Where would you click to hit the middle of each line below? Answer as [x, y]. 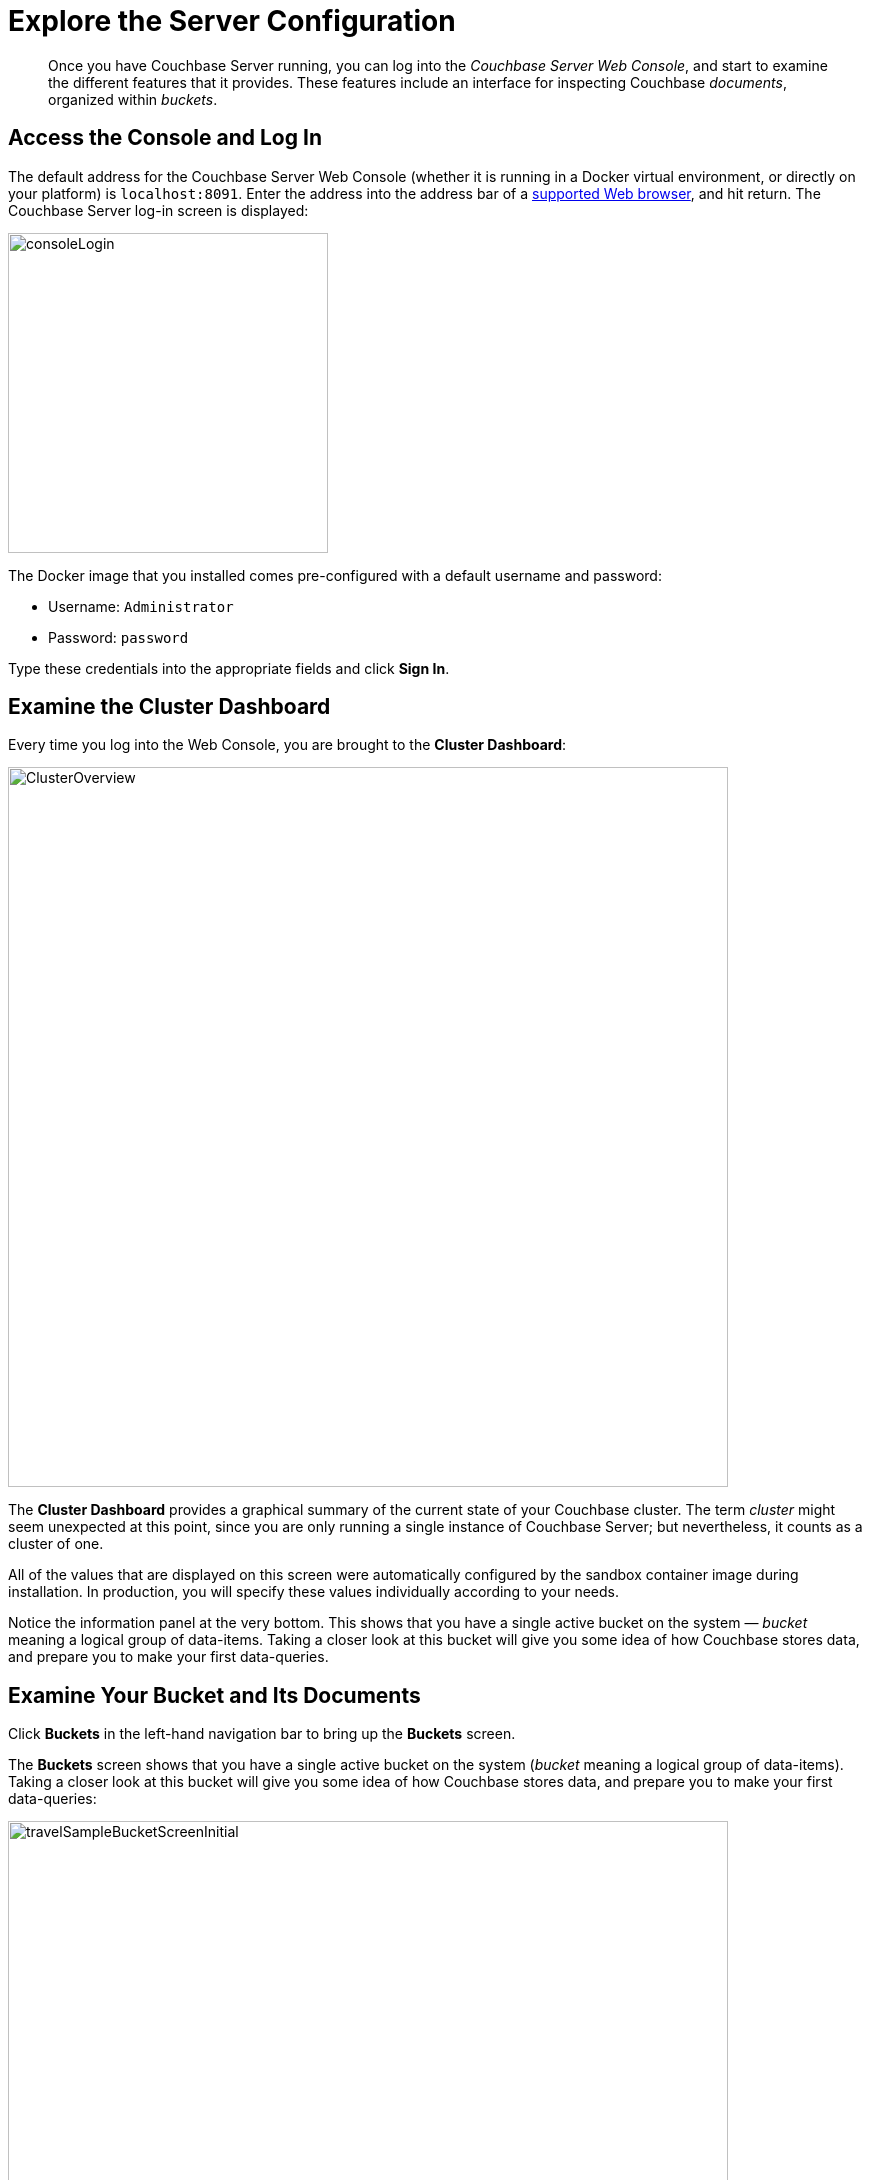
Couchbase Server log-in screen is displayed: [158, 210]
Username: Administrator [141, 606]
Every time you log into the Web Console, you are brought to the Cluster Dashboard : [287, 745]
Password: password [118, 637]
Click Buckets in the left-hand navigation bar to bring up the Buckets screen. [262, 1734]
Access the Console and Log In [165, 138]
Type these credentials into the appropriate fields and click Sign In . [229, 668]
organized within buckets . [133, 99]
